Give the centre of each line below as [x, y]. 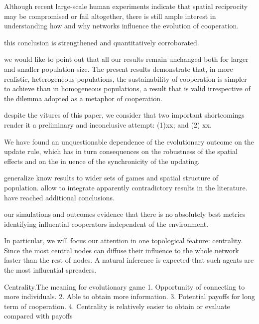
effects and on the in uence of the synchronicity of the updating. [102, 161]
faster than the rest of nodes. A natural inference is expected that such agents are [129, 260]
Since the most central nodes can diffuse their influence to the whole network [122, 250]
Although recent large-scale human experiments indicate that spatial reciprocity [126, 6]
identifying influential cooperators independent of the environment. [106, 224]
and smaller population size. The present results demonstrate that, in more [119, 69]
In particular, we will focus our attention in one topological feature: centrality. [124, 241]
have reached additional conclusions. [59, 197]
